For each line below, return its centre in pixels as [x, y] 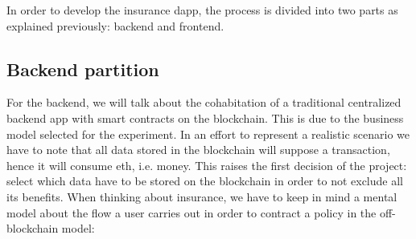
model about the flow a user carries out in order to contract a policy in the [192, 212]
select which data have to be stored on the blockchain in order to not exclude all [205, 181]
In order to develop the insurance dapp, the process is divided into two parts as [202, 10]
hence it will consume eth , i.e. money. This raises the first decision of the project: [207, 165]
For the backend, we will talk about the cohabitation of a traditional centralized [204, 102]
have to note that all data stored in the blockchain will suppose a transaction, [198, 150]
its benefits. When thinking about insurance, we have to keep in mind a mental [202, 196]
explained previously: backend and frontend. [115, 25]
